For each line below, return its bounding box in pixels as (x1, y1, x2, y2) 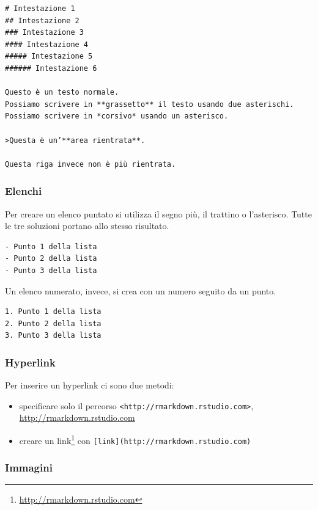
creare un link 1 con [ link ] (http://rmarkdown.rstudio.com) (19, 432, 251, 446)
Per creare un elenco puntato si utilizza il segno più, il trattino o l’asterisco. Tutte (5, 207, 312, 220)
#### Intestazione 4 (5, 40, 89, 49)
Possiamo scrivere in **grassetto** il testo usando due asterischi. (5, 100, 294, 109)
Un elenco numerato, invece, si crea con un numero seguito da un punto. (5, 284, 276, 297)
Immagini (5, 460, 53, 475)
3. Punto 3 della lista (5, 331, 102, 340)
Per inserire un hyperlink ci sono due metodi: (5, 379, 174, 392)
